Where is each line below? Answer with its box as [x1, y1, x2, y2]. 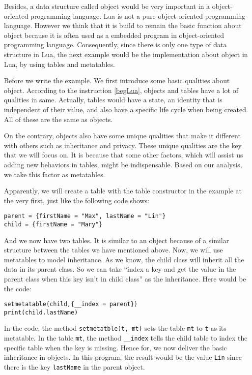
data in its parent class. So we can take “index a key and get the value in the [4, 264, 236, 274]
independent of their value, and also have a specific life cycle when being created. [4, 104, 248, 114]
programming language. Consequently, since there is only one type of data [4, 39, 227, 50]
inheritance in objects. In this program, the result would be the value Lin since [4, 352, 242, 362]
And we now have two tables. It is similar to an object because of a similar [4, 235, 229, 245]
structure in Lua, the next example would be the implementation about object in [4, 49, 248, 59]
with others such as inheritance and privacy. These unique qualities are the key [4, 140, 242, 150]
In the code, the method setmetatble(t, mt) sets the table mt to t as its [4, 323, 226, 333]
